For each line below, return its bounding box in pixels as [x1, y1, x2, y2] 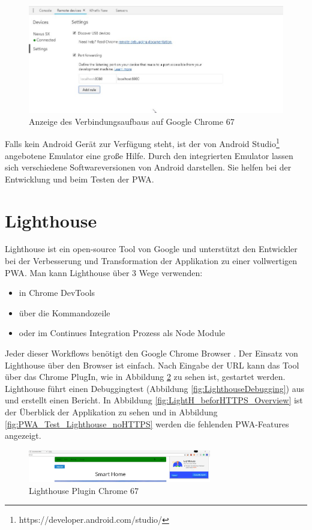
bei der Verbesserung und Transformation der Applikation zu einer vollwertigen [5, 254, 298, 267]
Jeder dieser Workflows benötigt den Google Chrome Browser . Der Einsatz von [5, 347, 298, 360]
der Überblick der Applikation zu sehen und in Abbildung [5, 406, 218, 418]
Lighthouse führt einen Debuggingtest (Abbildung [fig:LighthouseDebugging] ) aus [5, 382, 305, 394]
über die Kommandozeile [19, 306, 110, 319]
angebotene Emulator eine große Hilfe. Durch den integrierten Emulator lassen [5, 149, 293, 161]
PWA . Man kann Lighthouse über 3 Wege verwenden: [5, 266, 203, 279]
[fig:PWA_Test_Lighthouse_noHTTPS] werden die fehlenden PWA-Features [5, 417, 289, 430]
